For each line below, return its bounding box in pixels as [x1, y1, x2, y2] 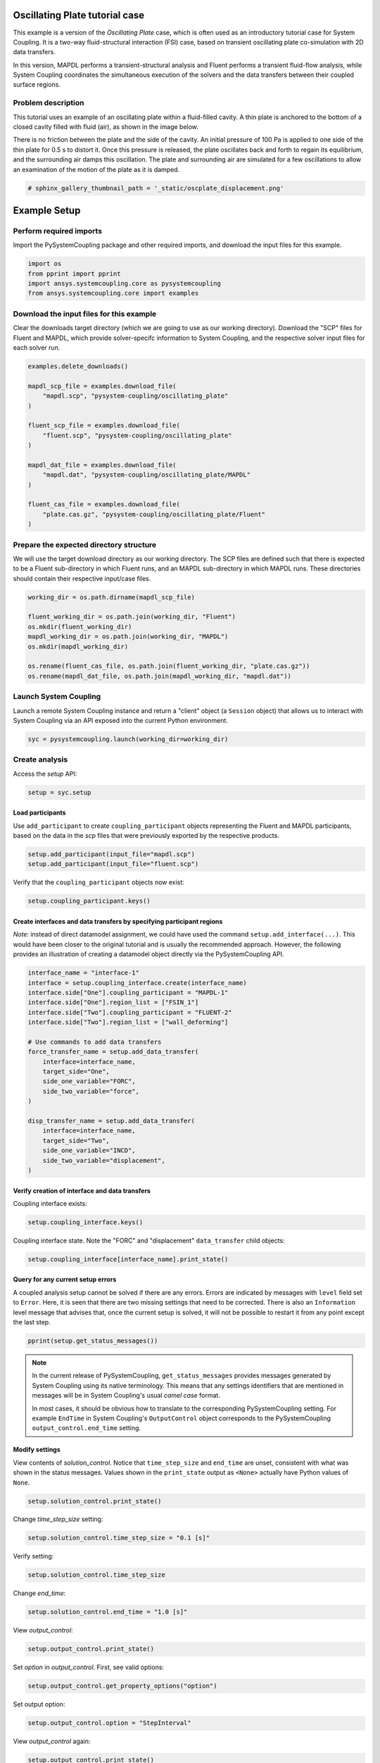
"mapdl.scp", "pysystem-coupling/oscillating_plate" [42, 392, 229, 400]
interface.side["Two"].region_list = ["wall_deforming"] [27, 1018, 229, 1026]
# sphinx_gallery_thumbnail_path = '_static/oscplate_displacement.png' [27, 184, 284, 192]
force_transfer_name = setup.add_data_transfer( [27, 1048, 199, 1056]
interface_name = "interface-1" [27, 969, 140, 977]
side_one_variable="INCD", [42, 1147, 137, 1154]
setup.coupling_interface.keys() [27, 1218, 144, 1226]
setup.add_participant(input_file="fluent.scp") [27, 860, 199, 868]
